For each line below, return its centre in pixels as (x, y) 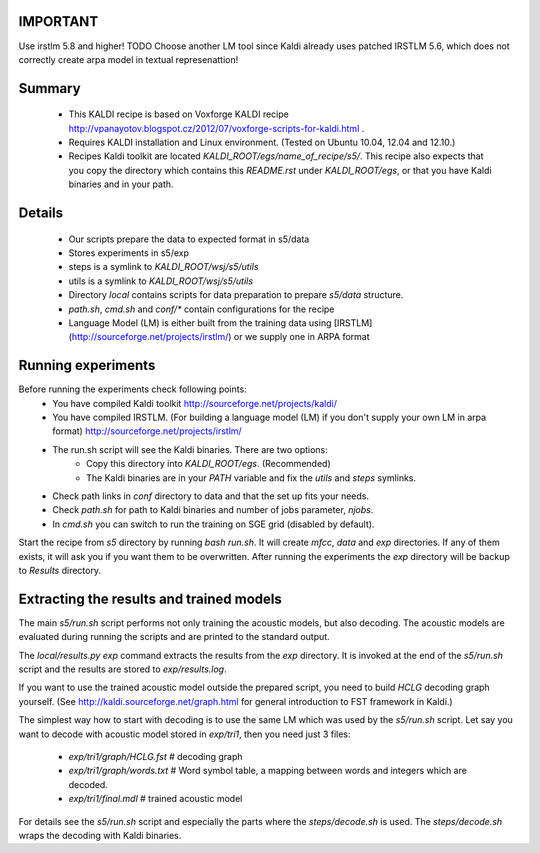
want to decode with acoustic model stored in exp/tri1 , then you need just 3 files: (184, 734)
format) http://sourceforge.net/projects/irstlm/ (147, 431)
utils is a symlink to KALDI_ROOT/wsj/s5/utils (161, 281)
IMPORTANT (58, 21)
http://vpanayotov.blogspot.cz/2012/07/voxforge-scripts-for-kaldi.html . (216, 128)
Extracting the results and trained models (150, 598)
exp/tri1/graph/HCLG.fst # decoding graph (155, 757)
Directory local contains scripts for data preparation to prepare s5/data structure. (236, 295)
